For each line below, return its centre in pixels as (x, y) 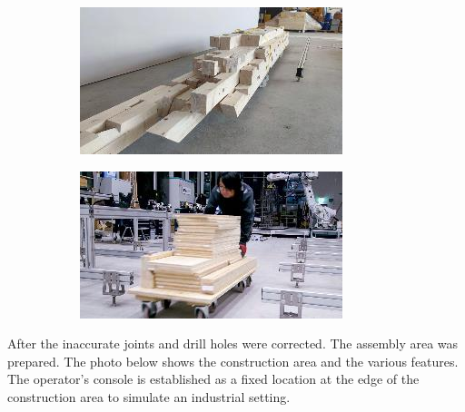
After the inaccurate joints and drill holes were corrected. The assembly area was (233, 343)
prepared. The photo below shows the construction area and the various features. (233, 361)
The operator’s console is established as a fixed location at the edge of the (213, 379)
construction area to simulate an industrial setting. (149, 396)
